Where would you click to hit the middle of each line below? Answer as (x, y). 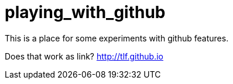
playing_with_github (85, 12)
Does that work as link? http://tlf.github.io (84, 56)
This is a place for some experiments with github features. (117, 38)
